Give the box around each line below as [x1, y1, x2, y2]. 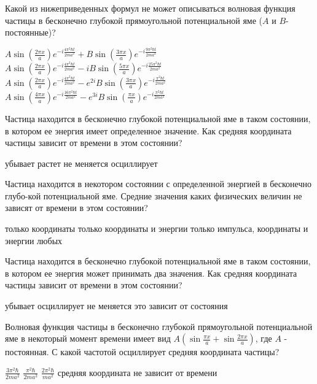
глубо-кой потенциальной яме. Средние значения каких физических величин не [5, 189, 302, 202]
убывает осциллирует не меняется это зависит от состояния [5, 299, 228, 312]
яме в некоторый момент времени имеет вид [5, 332, 171, 345]
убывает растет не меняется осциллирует [5, 156, 158, 169]
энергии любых [5, 234, 63, 247]
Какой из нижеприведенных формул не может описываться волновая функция [5, 2, 295, 14]
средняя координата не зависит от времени [57, 366, 217, 378]
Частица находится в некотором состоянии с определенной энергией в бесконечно [5, 177, 311, 190]
